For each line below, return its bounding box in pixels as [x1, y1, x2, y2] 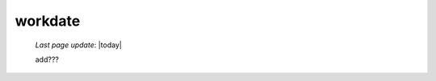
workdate [15, 12, 81, 30]
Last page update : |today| [35, 40, 123, 50]
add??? [35, 55, 60, 64]
